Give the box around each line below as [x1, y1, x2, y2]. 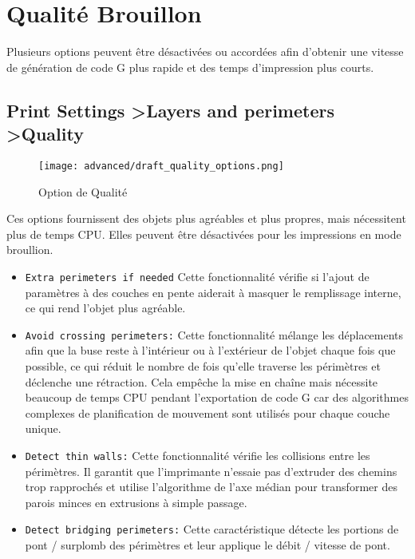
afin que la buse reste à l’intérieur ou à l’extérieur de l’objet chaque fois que [25, 342, 396, 359]
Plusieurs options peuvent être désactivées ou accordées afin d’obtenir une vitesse [6, 43, 404, 60]
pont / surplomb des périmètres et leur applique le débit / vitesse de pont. [25, 537, 390, 553]
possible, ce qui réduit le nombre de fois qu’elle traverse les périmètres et [25, 358, 381, 375]
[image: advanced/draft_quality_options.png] [38, 160, 284, 172]
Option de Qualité [38, 183, 128, 200]
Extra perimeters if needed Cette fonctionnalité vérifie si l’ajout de [25, 268, 370, 284]
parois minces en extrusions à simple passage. [25, 494, 247, 510]
